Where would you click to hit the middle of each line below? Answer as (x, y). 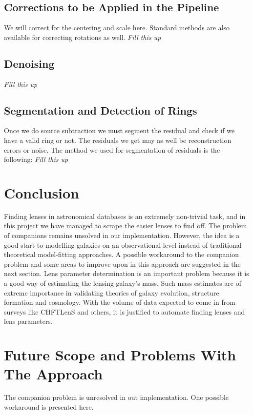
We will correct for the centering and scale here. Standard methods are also (117, 28)
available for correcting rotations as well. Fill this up (83, 37)
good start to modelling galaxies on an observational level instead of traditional (123, 245)
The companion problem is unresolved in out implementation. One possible (116, 397)
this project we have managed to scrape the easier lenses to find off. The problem (126, 226)
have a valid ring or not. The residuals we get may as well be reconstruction (118, 140)
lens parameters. (28, 321)
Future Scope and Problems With (120, 355)
